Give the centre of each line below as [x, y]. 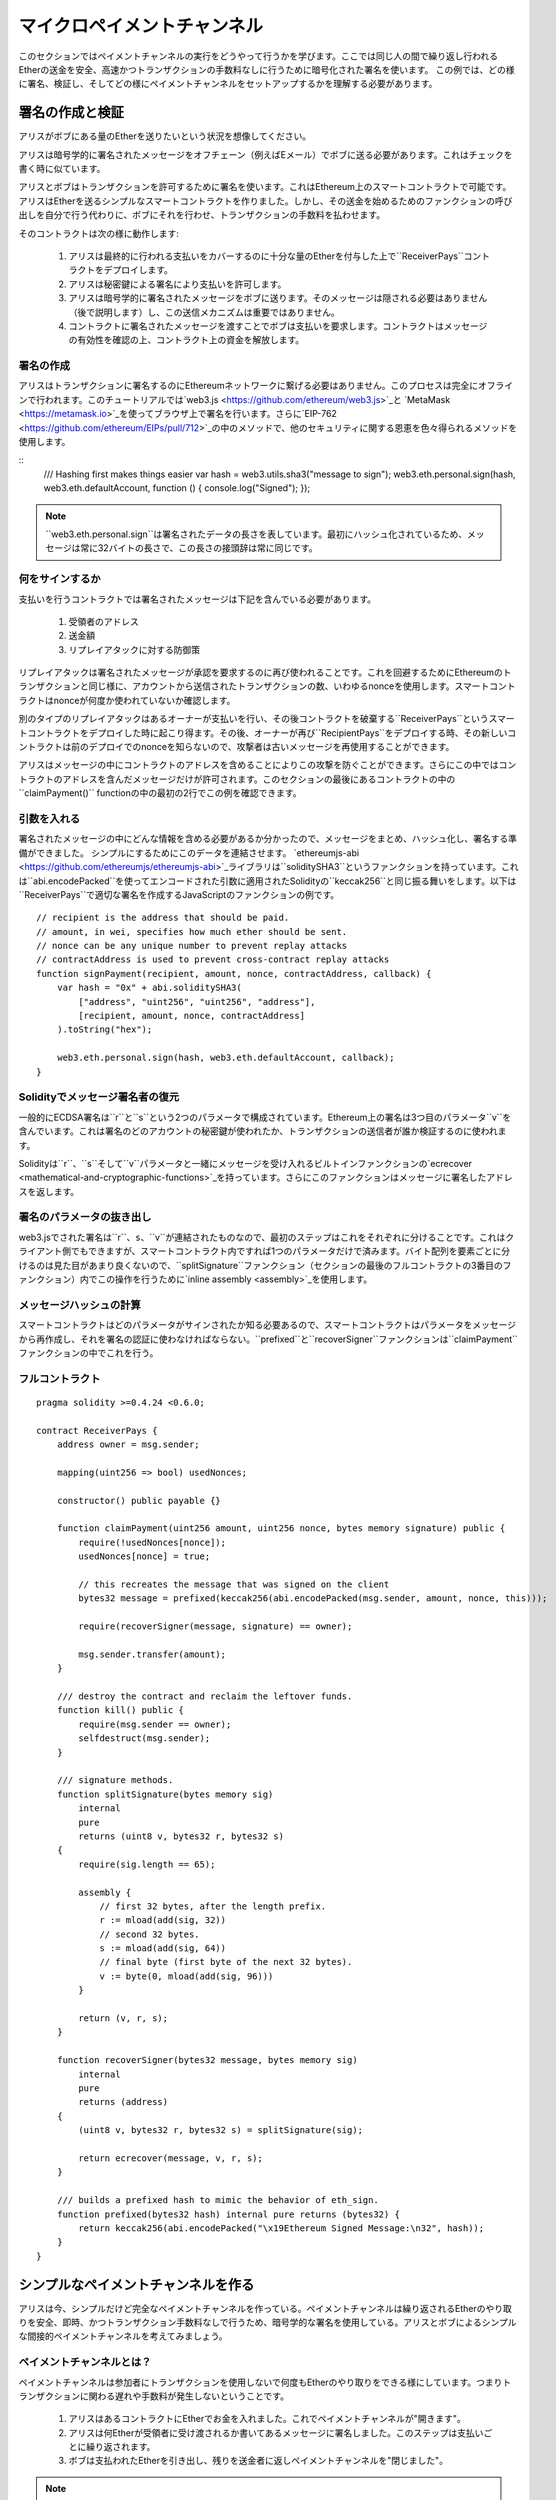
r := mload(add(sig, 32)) [163, 1920]
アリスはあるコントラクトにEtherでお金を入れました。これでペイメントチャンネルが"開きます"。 [267, 2419]
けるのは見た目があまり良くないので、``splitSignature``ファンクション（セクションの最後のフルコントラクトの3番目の [261, 1265]
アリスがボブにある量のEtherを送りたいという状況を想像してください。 [165, 136]
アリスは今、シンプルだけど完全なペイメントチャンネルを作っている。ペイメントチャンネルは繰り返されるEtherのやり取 [265, 2308]
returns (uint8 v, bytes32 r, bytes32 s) [181, 1836]
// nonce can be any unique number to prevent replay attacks [192, 946]
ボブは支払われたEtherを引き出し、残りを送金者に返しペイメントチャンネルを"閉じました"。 [258, 2461]
